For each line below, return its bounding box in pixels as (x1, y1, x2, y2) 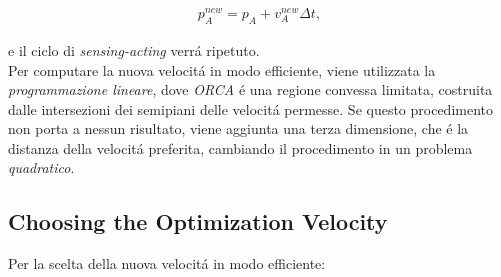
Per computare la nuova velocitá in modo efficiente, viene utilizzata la (8, 59, 436, 80)
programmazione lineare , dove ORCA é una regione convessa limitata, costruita (8, 79, 493, 100)
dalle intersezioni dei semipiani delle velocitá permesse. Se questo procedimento (8, 98, 494, 119)
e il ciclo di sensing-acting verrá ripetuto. (8, 39, 260, 60)
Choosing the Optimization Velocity (8, 206, 388, 237)
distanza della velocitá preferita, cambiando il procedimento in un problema (8, 137, 473, 158)
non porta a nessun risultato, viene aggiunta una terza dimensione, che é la (8, 118, 469, 139)
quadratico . (8, 157, 75, 178)
